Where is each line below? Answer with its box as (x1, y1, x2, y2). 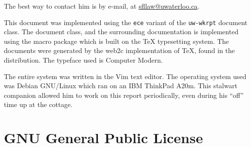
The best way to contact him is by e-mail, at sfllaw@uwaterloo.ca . (4, 1, 200, 11)
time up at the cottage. (4, 99, 73, 109)
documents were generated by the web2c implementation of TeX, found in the (4, 45, 235, 55)
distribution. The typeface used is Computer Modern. (4, 55, 163, 65)
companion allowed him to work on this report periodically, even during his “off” (4, 90, 244, 100)
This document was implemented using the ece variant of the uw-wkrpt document (4, 17, 248, 27)
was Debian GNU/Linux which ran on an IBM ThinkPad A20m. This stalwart (4, 80, 237, 91)
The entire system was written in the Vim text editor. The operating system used (4, 71, 247, 81)
